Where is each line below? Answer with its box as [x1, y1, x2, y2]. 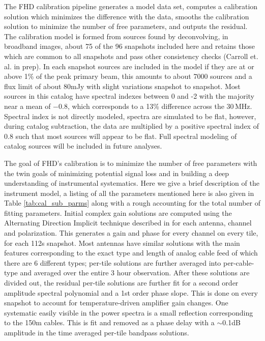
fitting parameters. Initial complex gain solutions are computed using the [4, 207, 232, 218]
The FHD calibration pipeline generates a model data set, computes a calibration [4, 1, 258, 11]
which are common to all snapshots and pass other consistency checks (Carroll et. [4, 50, 258, 61]
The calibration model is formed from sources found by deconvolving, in [4, 31, 228, 41]
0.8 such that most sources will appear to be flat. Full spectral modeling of [4, 130, 237, 141]
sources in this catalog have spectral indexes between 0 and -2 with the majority [4, 91, 255, 101]
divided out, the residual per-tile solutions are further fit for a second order [4, 277, 239, 288]
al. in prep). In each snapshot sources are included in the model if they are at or [4, 61, 254, 71]
